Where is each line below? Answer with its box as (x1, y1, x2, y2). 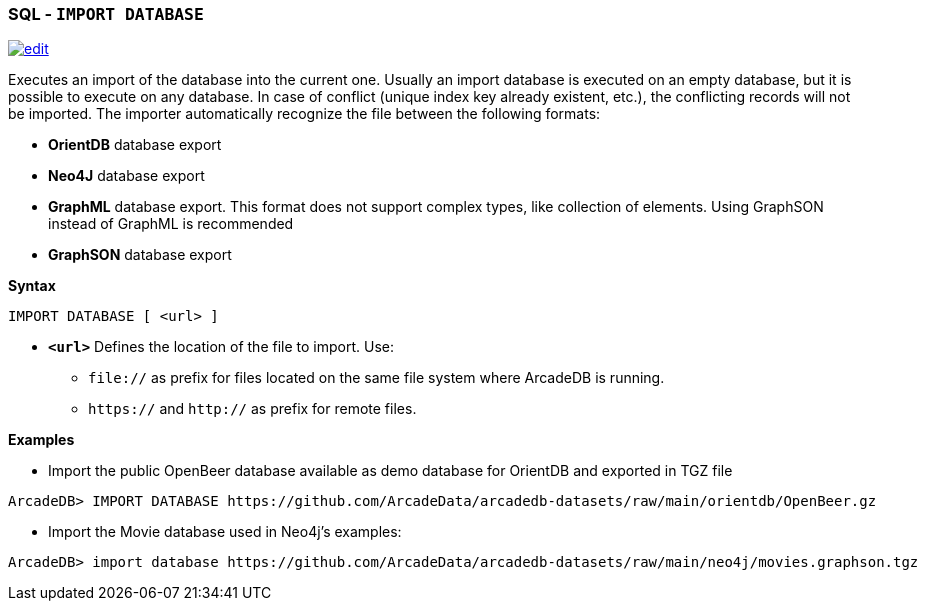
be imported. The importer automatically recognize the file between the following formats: (8, 105, 601, 123)
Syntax (8, 277, 56, 295)
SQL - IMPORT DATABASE (8, 4, 204, 24)
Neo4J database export (48, 167, 205, 185)
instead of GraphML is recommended (48, 215, 294, 233)
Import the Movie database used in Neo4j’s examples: (48, 523, 402, 541)
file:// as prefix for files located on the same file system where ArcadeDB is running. (88, 369, 665, 387)
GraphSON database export (48, 246, 232, 264)
